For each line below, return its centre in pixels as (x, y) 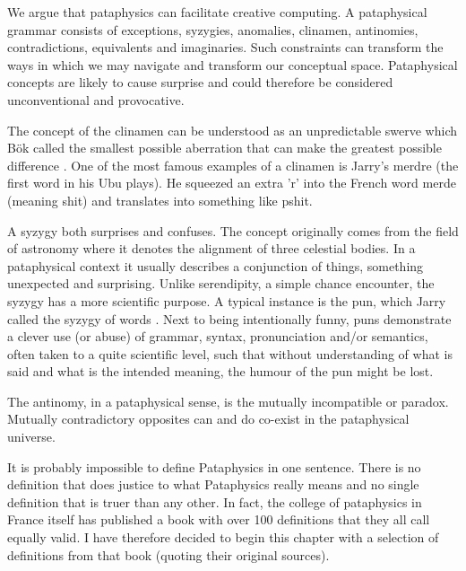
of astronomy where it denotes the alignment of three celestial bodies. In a (211, 248)
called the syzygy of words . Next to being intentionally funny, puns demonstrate (229, 318)
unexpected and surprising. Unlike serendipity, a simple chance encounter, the (221, 283)
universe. (31, 437)
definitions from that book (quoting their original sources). (168, 554)
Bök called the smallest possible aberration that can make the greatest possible (224, 148)
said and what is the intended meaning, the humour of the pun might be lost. (220, 371)
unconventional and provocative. (96, 99)
